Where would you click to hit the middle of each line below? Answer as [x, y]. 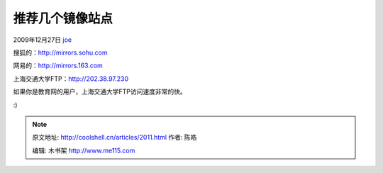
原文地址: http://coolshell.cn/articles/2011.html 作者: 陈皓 [115, 138]
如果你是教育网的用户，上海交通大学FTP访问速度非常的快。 [100, 91]
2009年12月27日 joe [43, 40]
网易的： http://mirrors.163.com [58, 66]
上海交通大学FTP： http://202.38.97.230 [71, 79]
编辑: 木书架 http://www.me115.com [84, 150]
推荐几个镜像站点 [63, 18]
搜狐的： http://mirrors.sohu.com [60, 52]
